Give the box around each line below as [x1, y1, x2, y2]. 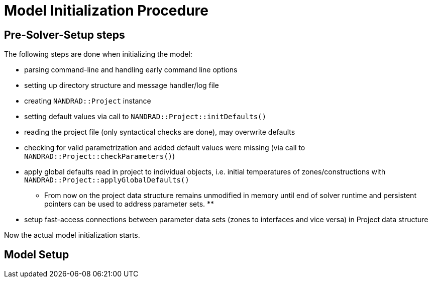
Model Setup [4, 248, 69, 261]
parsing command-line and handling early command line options [24, 65, 238, 74]
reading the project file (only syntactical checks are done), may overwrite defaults [24, 128, 295, 137]
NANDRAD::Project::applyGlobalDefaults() [24, 176, 189, 184]
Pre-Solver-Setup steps [4, 28, 125, 41]
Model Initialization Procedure [4, 2, 208, 19]
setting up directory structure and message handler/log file [24, 81, 219, 90]
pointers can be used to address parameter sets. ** [44, 200, 214, 209]
